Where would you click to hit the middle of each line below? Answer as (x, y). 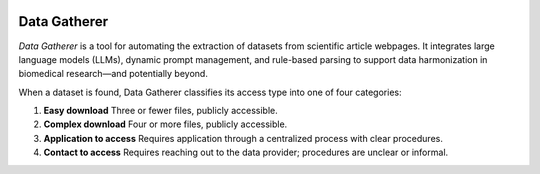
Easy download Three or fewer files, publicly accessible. (161, 111)
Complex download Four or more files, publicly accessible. (165, 124)
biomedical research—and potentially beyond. (113, 74)
